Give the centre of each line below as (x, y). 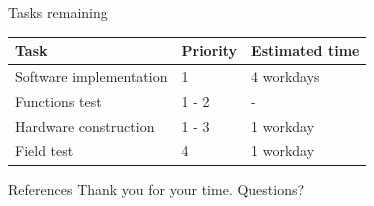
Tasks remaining (58, 12)
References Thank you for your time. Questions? (156, 188)
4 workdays (285, 75)
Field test (44, 150)
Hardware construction (85, 125)
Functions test (58, 100)
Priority (209, 50)
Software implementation (91, 75)
